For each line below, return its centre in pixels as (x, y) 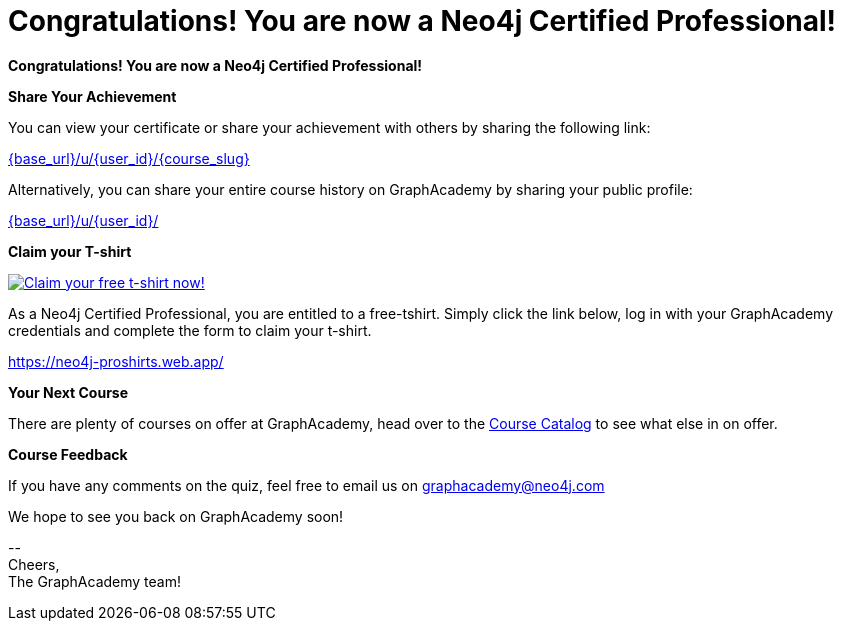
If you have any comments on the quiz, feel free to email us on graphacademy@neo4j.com (306, 485)
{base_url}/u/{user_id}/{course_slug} (129, 158)
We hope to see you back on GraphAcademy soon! (176, 516)
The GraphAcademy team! (94, 581)
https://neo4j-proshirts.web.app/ (116, 361)
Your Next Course (68, 392)
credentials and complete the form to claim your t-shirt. (190, 330)
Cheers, (34, 564)
